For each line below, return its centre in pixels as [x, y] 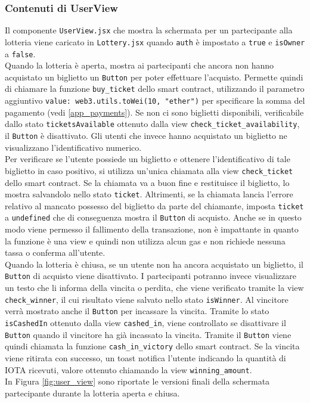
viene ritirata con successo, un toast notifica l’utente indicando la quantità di [145, 357]
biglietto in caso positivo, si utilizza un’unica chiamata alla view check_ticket [149, 170]
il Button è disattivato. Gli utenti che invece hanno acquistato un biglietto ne [146, 135]
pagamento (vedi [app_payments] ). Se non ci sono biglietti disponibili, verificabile [154, 112]
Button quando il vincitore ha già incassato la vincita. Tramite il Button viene [148, 334]
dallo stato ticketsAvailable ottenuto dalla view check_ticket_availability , [152, 124]
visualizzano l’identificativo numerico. [73, 147]
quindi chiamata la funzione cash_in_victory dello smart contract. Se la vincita [152, 346]
